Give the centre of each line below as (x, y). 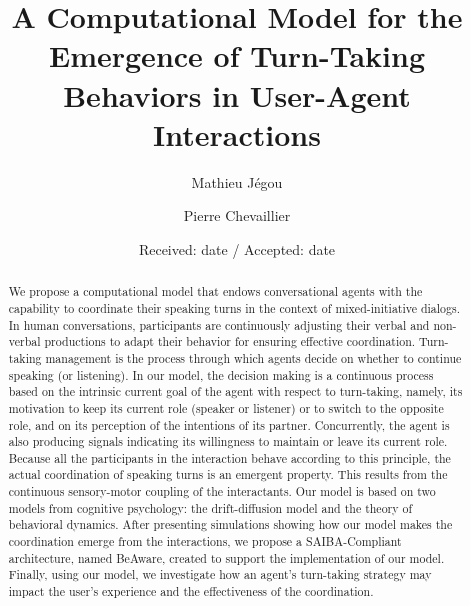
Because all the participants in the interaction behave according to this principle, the (229, 457)
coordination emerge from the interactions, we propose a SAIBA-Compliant (205, 541)
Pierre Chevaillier (237, 215)
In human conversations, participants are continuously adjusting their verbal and (219, 324)
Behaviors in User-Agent (237, 94)
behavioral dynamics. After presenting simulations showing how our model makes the (230, 524)
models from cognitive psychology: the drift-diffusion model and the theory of (210, 507)
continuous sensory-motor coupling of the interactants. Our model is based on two (222, 491)
